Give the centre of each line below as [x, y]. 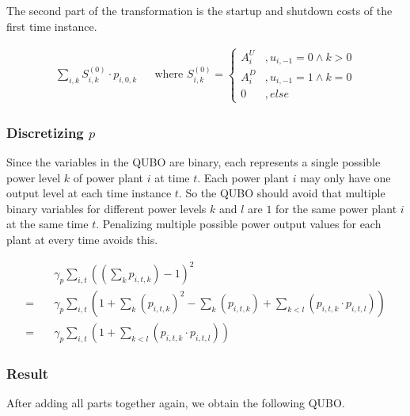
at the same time [47, 224]
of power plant [108, 177]
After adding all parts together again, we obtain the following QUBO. [176, 403]
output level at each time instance [89, 193]
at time [172, 177]
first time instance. [52, 26]
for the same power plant [336, 208]
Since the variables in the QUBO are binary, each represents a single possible [194, 161]
